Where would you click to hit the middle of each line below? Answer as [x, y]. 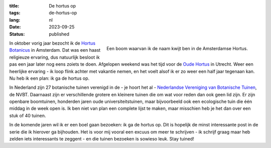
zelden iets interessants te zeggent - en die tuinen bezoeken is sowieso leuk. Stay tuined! [102, 139]
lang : [15, 20]
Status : [17, 34]
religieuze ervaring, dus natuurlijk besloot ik [54, 57]
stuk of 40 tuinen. [28, 115]
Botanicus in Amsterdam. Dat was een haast [55, 50]
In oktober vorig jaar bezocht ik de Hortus [52, 43]
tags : [15, 13]
